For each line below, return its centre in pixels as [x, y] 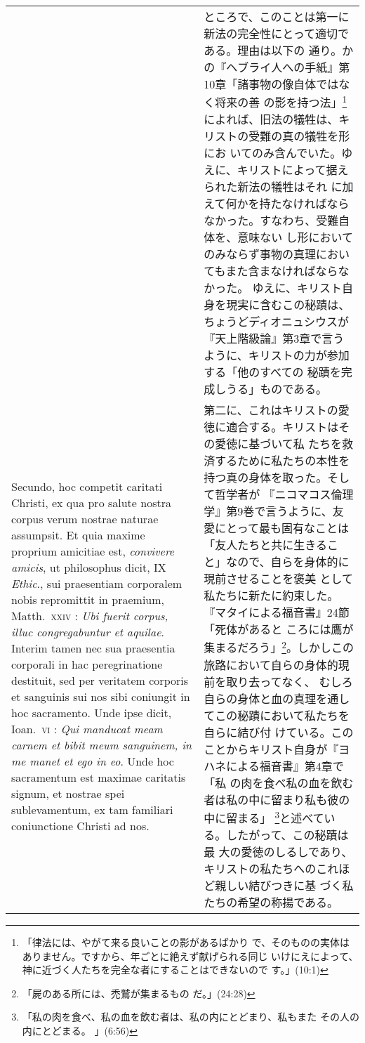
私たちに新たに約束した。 [271, 596]
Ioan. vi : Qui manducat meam [87, 728]
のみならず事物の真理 [260, 254]
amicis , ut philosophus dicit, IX [89, 567]
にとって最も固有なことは [282, 528]
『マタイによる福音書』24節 [277, 612]
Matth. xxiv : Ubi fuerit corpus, [90, 615]
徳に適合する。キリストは [271, 427]
